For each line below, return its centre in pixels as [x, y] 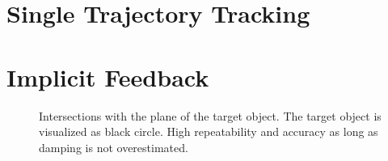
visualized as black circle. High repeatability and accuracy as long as [209, 131]
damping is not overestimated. [114, 147]
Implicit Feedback [108, 76]
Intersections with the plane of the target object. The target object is [210, 115]
